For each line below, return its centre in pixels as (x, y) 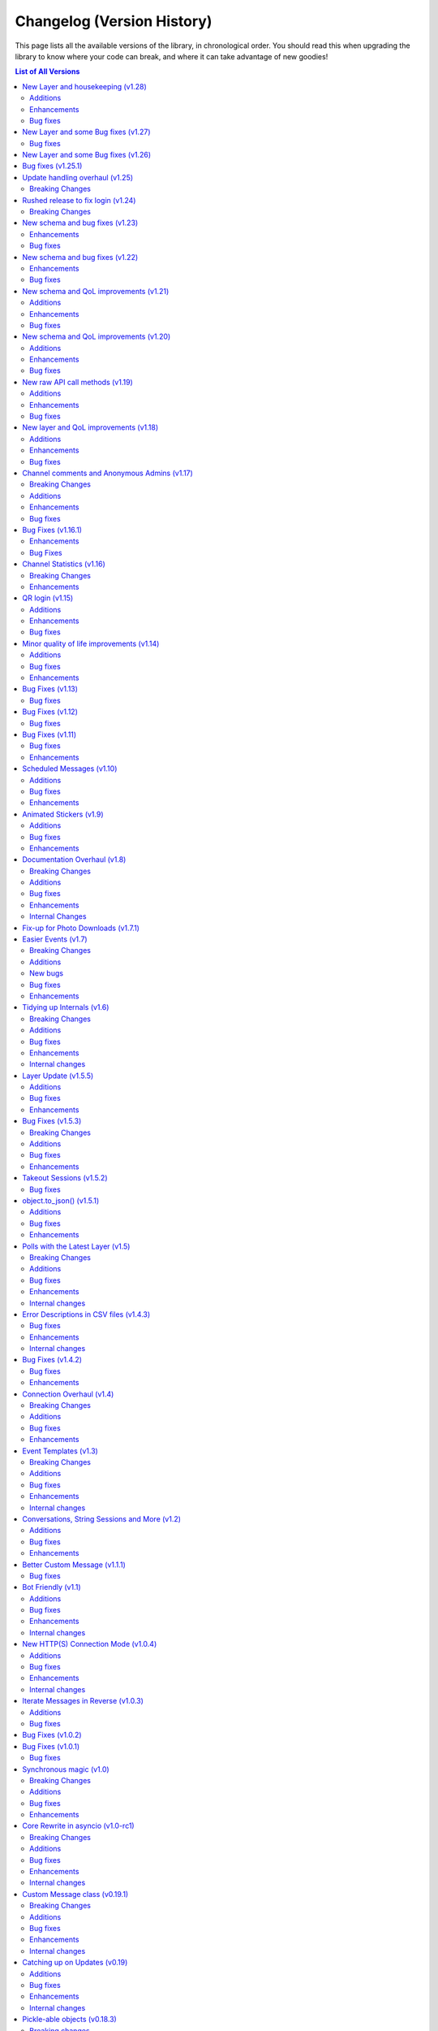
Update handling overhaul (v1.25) (78, 177)
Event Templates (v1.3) (60, 1451)
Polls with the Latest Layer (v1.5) (76, 1246)
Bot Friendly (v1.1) (52, 1587)
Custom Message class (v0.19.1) (75, 1894)
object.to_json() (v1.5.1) (61, 1201)
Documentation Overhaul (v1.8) (74, 860)
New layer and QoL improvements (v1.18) (90, 427)
